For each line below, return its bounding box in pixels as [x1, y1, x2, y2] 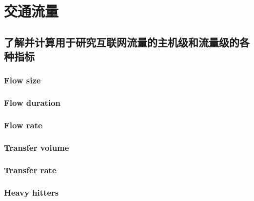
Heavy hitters [4, 186, 59, 198]
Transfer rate [4, 163, 57, 176]
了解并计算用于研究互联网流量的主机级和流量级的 [4, 34, 239, 49]
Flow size [4, 74, 41, 86]
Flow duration [4, 97, 61, 109]
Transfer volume [4, 141, 69, 153]
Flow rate [4, 119, 42, 131]
